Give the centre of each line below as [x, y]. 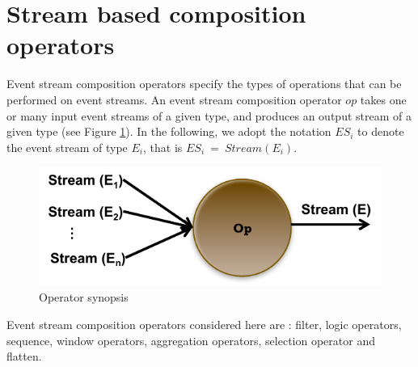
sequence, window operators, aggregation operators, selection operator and [191, 340]
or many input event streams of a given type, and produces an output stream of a [209, 115]
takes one [383, 99]
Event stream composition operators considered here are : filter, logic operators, [204, 325]
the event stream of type [67, 147]
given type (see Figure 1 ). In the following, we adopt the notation [169, 131]
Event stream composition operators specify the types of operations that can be [204, 84]
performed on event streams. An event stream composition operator [174, 99]
